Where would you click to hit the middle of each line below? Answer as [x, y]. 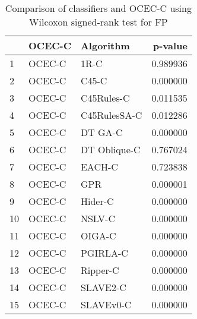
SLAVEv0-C [106, 304]
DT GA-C [101, 132]
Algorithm [105, 45]
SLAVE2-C [103, 287]
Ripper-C [100, 270]
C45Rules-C [105, 98]
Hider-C [97, 201]
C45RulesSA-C [111, 115]
